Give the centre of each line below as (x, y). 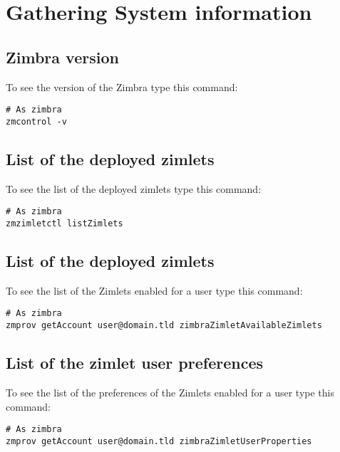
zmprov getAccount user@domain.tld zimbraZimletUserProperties (159, 441)
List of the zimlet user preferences (135, 363)
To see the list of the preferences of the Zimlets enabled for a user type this (170, 392)
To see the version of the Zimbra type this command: (122, 86)
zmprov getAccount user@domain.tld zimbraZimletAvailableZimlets (164, 326)
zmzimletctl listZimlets (65, 223)
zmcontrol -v (36, 121)
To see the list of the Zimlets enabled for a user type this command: (154, 290)
